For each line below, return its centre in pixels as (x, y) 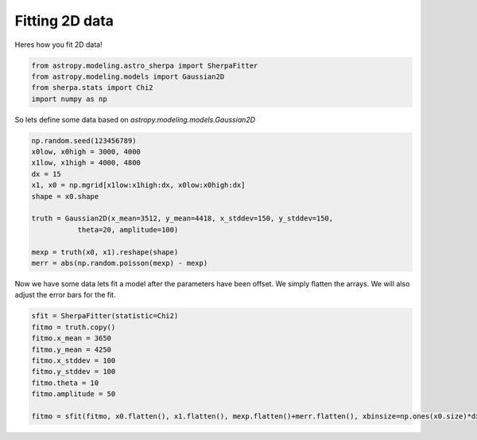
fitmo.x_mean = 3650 (71, 339)
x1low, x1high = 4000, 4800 (86, 163)
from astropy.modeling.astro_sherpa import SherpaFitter (145, 65)
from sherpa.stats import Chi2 (93, 88)
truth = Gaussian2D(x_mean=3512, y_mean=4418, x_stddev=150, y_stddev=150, (182, 218)
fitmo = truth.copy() (74, 327)
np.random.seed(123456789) (84, 140)
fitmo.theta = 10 (65, 383)
